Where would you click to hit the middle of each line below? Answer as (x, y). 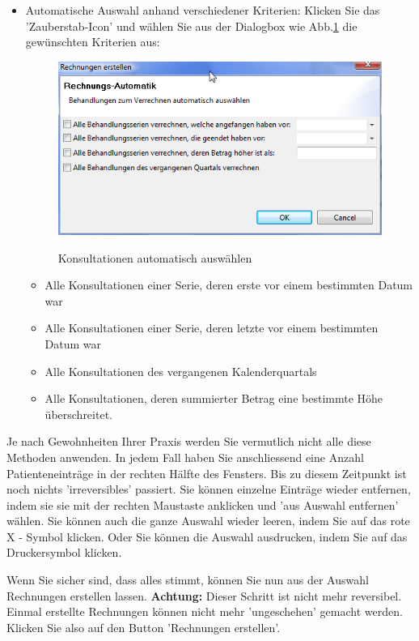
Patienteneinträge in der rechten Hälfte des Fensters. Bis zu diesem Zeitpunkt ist (207, 473)
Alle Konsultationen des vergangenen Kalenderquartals (181, 371)
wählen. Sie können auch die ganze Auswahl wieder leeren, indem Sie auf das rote (208, 521)
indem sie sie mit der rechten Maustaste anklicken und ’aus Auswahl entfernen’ (203, 504)
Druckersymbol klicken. (64, 552)
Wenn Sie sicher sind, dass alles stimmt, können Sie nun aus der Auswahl (188, 580)
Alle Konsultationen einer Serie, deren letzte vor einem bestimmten (212, 328)
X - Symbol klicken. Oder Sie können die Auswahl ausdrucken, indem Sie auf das (207, 536)
